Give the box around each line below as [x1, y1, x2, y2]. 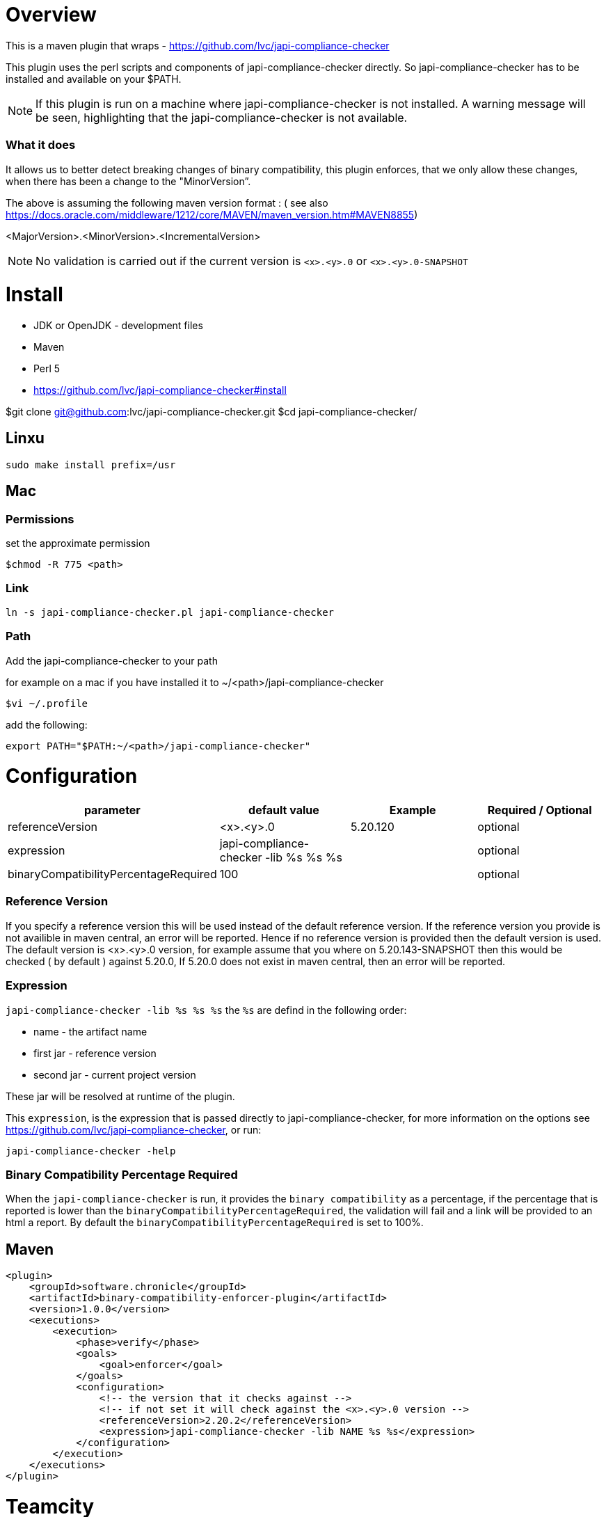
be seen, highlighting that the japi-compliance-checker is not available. [35, 110, 408, 125]
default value [248, 803, 319, 818]
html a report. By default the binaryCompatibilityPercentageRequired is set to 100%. [6, 1216, 424, 1229]
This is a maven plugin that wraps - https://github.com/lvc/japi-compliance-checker [6, 39, 390, 51]
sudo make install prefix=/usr [6, 459, 176, 470]
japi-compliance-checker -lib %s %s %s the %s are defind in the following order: [6, 1003, 407, 1016]
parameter [83, 803, 141, 818]
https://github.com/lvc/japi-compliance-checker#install [33, 384, 287, 396]
